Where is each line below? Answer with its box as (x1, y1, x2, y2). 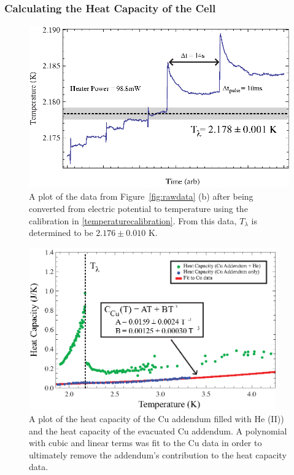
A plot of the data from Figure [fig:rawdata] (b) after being (29, 190, 253, 203)
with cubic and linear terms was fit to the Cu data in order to (29, 436, 262, 449)
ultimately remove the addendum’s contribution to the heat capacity (29, 448, 287, 461)
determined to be (29, 226, 93, 239)
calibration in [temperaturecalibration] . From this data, (29, 214, 237, 227)
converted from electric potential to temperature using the (29, 202, 248, 214)
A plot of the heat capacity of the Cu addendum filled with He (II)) (29, 412, 284, 425)
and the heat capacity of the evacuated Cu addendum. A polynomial (29, 424, 287, 437)
